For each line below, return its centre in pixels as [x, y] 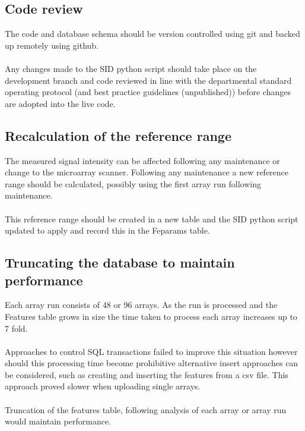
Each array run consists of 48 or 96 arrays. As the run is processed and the [141, 305]
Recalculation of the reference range [118, 135]
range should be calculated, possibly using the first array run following [133, 183]
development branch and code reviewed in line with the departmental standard [148, 80]
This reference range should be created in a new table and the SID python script [152, 218]
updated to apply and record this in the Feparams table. [107, 230]
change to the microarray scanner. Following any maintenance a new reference [147, 172]
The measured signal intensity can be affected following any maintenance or [142, 160]
